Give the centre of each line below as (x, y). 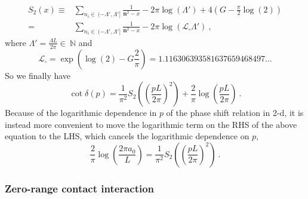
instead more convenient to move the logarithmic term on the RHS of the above (151, 124)
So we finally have (38, 75)
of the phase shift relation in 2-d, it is (235, 113)
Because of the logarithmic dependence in (81, 113)
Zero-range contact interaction (80, 188)
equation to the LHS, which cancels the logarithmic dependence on (127, 136)
